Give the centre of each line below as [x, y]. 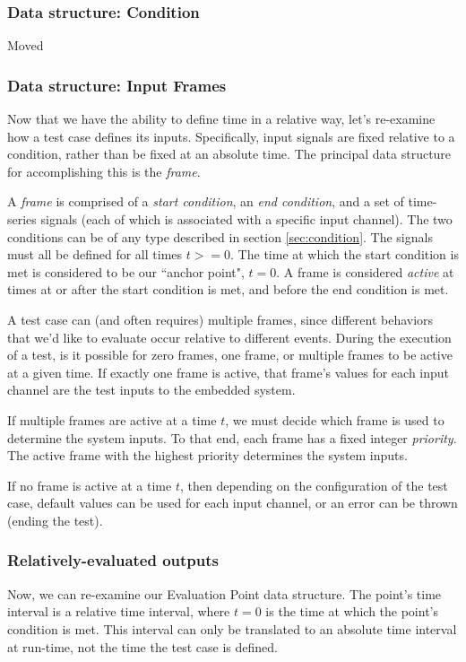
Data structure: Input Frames [117, 85]
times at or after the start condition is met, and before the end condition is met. [228, 289]
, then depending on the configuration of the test [314, 485]
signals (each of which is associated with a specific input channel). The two [246, 219]
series [22, 219]
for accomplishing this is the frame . [104, 171]
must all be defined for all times [95, 254]
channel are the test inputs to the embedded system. [151, 390]
